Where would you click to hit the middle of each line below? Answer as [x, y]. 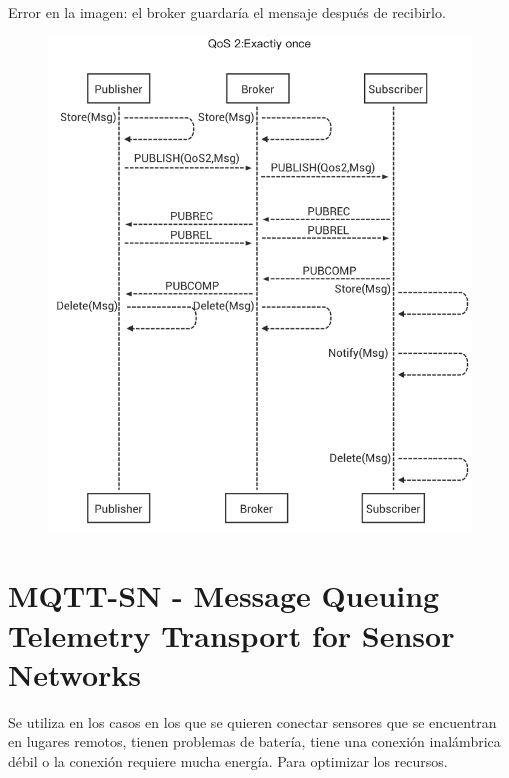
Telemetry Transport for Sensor [231, 634]
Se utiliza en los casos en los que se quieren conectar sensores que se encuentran [252, 721]
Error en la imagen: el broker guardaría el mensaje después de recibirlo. [227, 12]
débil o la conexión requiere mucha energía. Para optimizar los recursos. [228, 760]
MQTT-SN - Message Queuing [224, 595]
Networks [75, 673]
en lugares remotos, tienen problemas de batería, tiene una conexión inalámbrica [254, 741]
